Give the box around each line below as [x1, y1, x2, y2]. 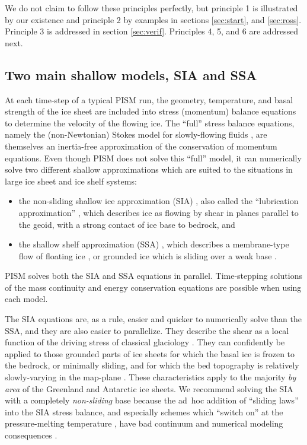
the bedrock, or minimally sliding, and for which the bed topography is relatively [5, 359, 299, 371]
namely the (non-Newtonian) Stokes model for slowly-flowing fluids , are [5, 128, 267, 141]
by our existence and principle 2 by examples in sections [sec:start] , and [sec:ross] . [5, 13, 302, 26]
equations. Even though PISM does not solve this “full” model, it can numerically [5, 151, 302, 164]
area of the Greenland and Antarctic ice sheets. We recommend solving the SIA [5, 382, 293, 395]
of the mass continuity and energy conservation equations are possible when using [5, 281, 302, 293]
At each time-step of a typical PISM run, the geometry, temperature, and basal [5, 93, 293, 106]
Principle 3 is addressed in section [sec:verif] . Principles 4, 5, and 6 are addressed [5, 25, 299, 37]
